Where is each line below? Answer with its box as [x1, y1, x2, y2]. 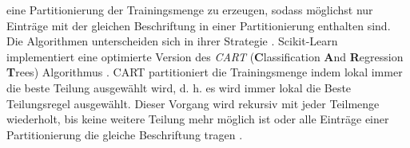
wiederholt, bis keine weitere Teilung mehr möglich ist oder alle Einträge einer [6, 111, 389, 127]
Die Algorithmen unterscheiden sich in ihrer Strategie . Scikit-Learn [6, 33, 338, 49]
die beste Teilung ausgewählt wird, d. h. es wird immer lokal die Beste [6, 79, 352, 95]
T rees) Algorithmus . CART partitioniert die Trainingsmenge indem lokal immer [6, 64, 403, 80]
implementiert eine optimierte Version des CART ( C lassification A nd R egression [6, 48, 404, 64]
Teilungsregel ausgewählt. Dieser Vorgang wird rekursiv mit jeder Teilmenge [6, 95, 380, 111]
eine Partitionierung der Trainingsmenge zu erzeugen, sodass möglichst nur [6, 2, 373, 18]
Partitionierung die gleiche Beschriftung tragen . [6, 126, 243, 142]
